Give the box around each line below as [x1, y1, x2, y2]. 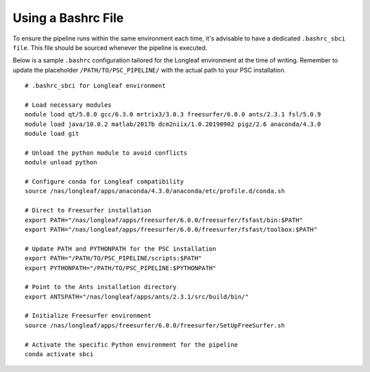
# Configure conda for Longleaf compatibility [25, 178, 184, 186]
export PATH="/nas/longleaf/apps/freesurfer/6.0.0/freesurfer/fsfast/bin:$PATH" [25, 216, 304, 224]
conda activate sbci [25, 350, 94, 358]
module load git [25, 130, 79, 138]
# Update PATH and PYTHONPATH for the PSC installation [25, 245, 217, 253]
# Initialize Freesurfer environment [25, 312, 152, 320]
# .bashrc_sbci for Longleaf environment [25, 82, 166, 90]
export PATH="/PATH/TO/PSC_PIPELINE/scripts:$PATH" [25, 254, 202, 262]
